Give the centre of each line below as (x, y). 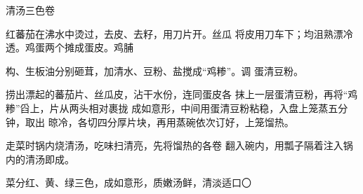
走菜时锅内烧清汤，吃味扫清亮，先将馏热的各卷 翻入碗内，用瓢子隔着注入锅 (179, 145)
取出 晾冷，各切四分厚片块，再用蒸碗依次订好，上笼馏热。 (159, 122)
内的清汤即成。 (40, 159)
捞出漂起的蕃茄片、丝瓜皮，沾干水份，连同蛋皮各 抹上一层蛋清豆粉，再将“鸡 (182, 94)
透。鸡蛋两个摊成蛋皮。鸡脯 (70, 47)
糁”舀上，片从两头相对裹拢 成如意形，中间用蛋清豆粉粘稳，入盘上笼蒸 (167, 108)
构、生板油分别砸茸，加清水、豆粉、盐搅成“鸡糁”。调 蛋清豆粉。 (154, 70)
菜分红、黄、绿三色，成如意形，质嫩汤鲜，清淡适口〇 (128, 182)
